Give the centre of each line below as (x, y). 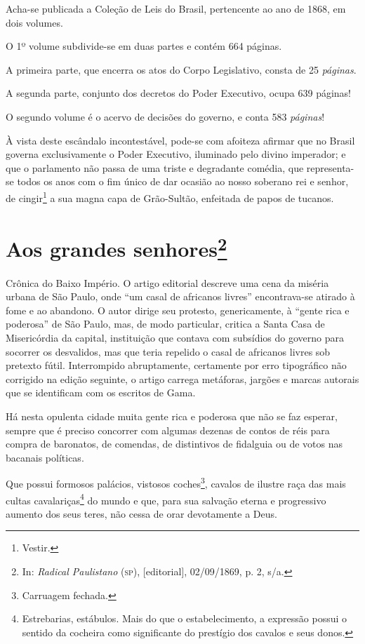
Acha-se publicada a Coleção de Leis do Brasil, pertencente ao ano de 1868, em (176, 8)
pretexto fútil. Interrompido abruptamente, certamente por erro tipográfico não (176, 365)
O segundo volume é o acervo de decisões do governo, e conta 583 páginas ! (165, 116)
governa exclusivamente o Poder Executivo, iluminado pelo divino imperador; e (176, 154)
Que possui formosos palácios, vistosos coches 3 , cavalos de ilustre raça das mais (176, 483)
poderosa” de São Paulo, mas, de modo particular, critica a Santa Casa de (165, 324)
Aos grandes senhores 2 (117, 247)
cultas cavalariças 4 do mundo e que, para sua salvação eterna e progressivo (166, 499)
